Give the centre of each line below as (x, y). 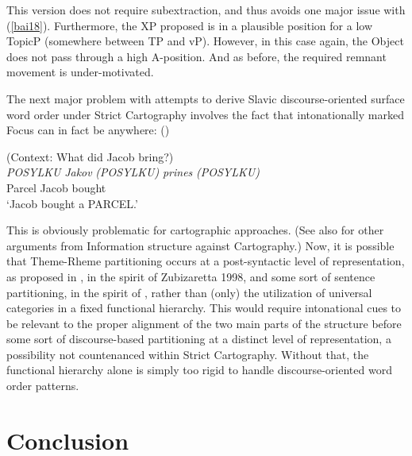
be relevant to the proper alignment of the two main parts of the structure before (204, 323)
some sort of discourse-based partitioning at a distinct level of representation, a (199, 339)
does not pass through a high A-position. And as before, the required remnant (196, 56)
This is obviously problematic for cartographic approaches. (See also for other (195, 230)
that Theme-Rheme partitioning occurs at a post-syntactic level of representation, (206, 261)
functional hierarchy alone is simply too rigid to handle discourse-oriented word (199, 370)
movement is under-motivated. (80, 72)
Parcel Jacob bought (56, 187)
